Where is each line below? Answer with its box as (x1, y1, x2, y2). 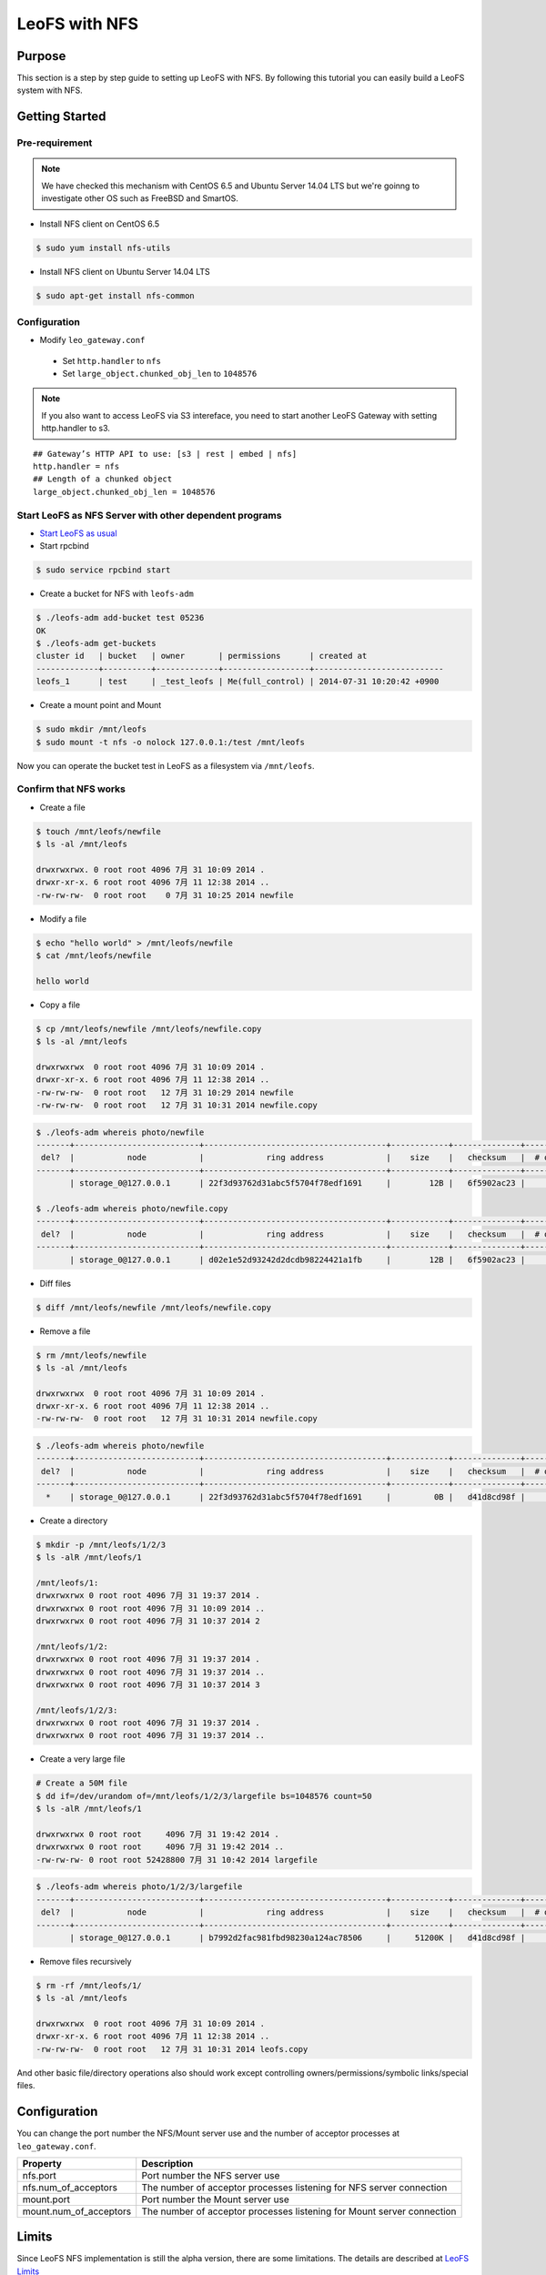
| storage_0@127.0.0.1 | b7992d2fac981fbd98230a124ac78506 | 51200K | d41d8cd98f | (69, 1932, 526, 1943)
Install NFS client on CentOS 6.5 (39, 218, 159, 229)
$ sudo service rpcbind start (35, 565, 171, 575)
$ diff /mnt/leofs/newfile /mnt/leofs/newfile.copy (35, 1302, 272, 1312)
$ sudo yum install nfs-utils (35, 242, 171, 253)
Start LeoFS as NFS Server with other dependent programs (16, 509, 282, 521)
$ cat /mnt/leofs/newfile (35, 951, 152, 961)
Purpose (16, 48, 66, 64)
